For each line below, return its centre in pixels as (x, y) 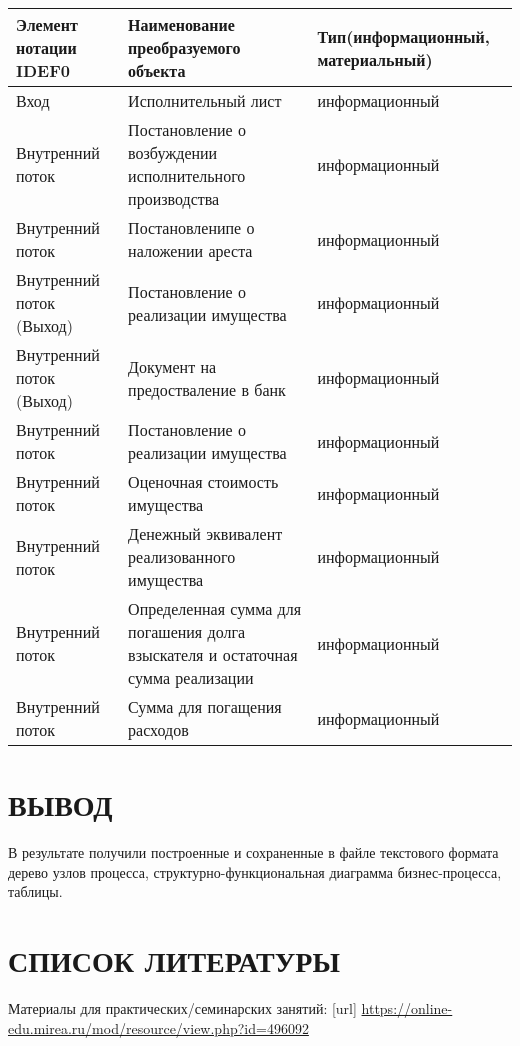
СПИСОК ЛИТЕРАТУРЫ (174, 960)
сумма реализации (191, 677)
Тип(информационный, (403, 36)
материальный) (375, 59)
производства (174, 198)
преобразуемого (184, 47)
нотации (46, 47)
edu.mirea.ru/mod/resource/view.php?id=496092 (158, 1027)
